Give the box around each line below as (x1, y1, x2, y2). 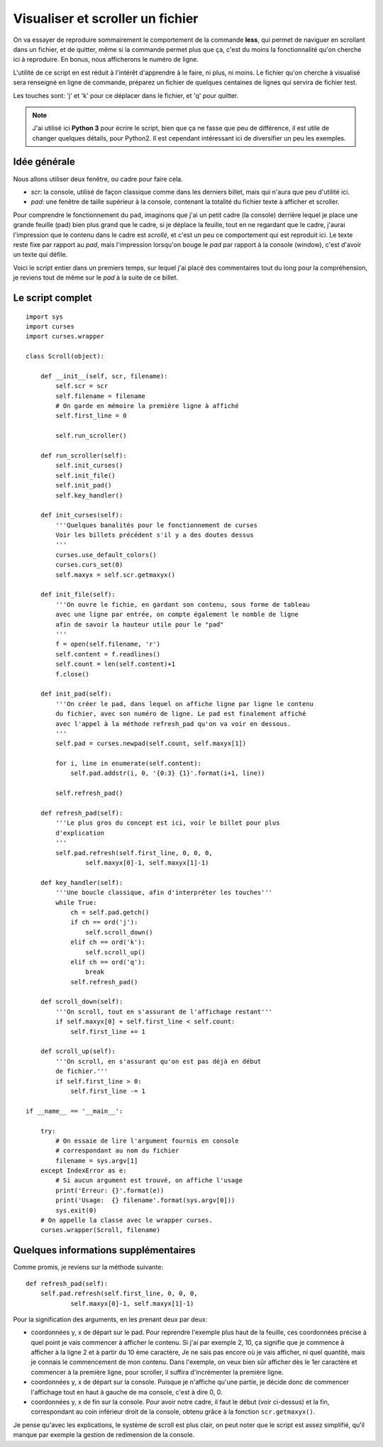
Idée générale (13, 156, 76, 168)
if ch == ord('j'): (70, 918, 138, 926)
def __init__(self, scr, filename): (40, 372, 168, 380)
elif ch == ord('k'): (70, 938, 145, 947)
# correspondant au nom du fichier (55, 1147, 179, 1155)
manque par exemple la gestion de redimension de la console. (13, 1431, 195, 1439)
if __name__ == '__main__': (26, 1107, 123, 1115)
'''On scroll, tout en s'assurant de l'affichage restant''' (55, 1008, 273, 1016)
